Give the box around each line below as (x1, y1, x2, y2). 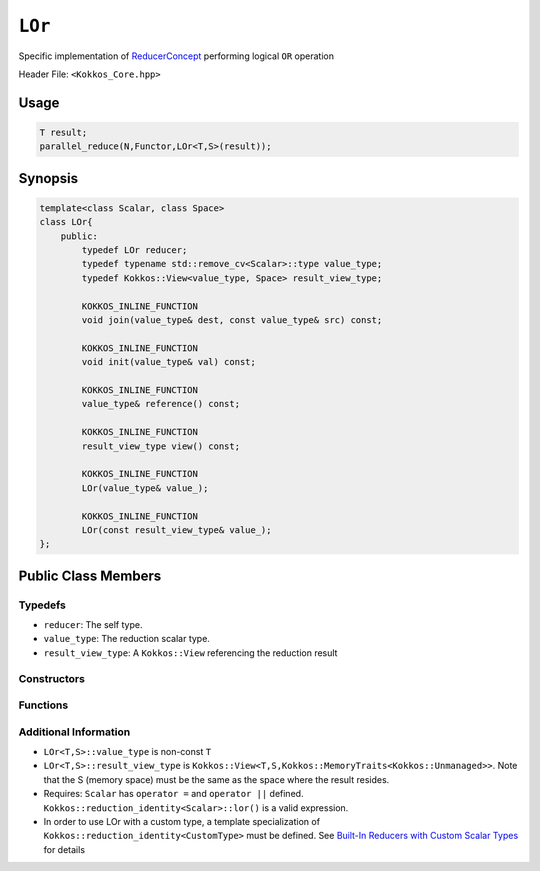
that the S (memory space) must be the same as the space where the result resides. (43, 773, 390, 785)
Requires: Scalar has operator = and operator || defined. (43, 788, 304, 800)
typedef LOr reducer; (81, 245, 188, 256)
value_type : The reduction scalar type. (43, 633, 210, 645)
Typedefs (18, 598, 67, 612)
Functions (18, 698, 69, 712)
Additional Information (18, 725, 131, 739)
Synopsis (18, 170, 79, 187)
